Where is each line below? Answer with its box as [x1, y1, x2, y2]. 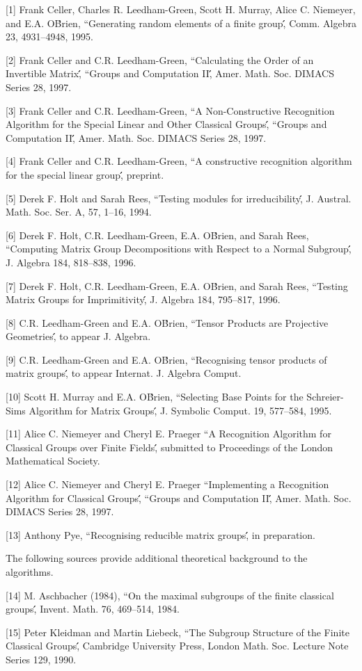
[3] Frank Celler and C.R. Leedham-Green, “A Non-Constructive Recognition [6, 103, 335, 118]
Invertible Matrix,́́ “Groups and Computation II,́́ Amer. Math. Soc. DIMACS [6, 66, 334, 81]
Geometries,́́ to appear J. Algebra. [6, 329, 151, 343]
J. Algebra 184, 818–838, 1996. [6, 254, 136, 269]
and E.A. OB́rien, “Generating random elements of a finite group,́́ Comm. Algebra [6, 15, 356, 30]
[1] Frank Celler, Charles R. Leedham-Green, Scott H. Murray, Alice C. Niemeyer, [6, 2, 356, 16]
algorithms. [6, 565, 54, 579]
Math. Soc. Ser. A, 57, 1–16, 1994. [6, 204, 152, 219]
